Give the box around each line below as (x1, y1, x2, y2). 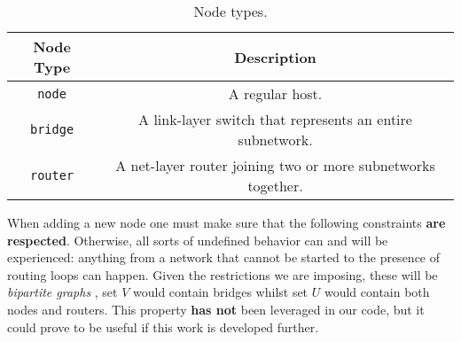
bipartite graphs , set (7, 283, 118, 301)
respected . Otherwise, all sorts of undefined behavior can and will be (7, 230, 388, 249)
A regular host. (228, 83, 323, 104)
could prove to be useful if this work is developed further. (7, 317, 319, 336)
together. (247, 175, 303, 196)
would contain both (324, 283, 430, 301)
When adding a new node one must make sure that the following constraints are (7, 214, 446, 231)
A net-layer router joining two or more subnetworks (115, 155, 435, 175)
